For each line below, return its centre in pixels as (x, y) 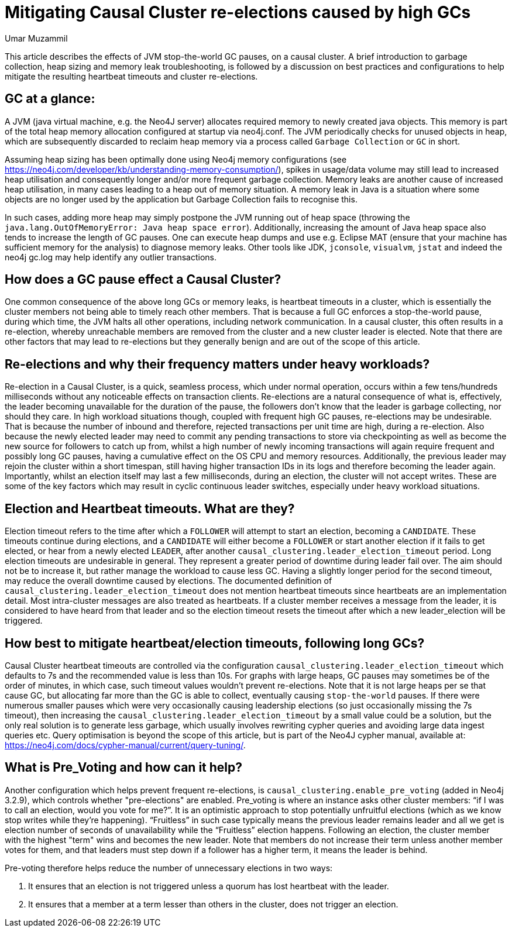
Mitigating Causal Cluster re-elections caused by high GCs (238, 12)
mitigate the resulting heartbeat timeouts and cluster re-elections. (131, 76)
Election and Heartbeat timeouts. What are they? (150, 508)
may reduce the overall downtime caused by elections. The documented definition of (169, 581)
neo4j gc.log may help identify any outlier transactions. (111, 257)
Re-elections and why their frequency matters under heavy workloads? (217, 364)
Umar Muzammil (36, 38)
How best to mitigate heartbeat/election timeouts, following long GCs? (215, 643)
